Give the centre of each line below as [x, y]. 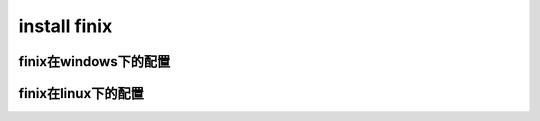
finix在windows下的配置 [94, 61]
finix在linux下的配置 [81, 93]
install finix [65, 26]
